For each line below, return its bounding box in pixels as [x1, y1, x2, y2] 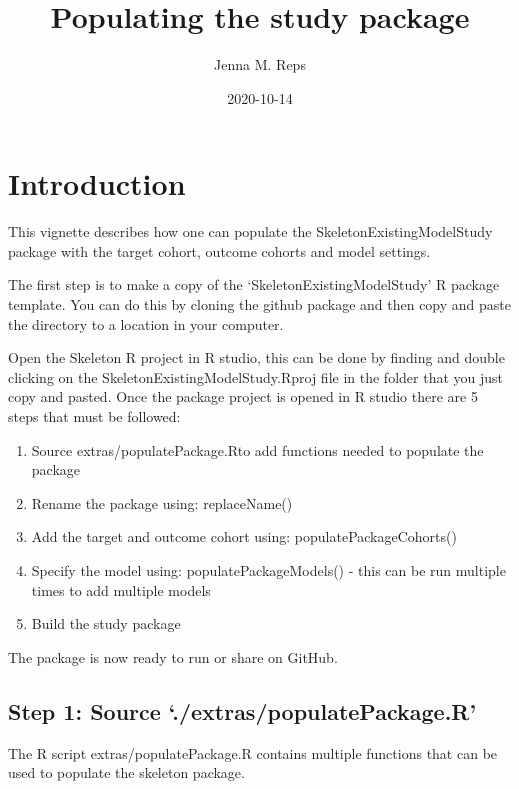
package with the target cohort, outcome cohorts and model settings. [8, 240, 431, 261]
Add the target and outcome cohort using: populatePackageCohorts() [31, 526, 457, 547]
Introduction [8, 163, 186, 204]
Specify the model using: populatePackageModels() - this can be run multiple [31, 559, 506, 580]
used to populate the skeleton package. [8, 762, 245, 783]
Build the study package [31, 613, 181, 634]
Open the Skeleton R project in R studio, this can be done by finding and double [8, 347, 505, 368]
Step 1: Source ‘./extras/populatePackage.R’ [8, 695, 477, 726]
